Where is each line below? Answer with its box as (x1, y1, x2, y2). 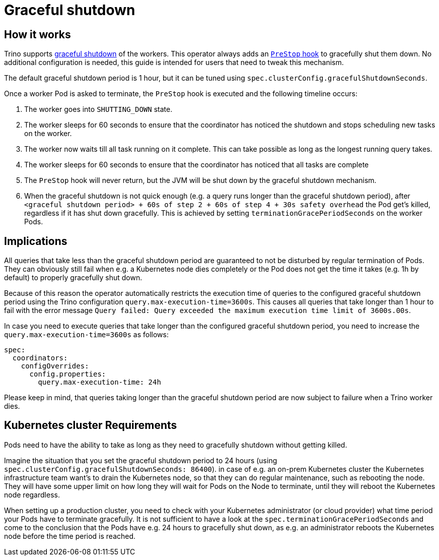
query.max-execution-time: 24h (38, 378, 161, 387)
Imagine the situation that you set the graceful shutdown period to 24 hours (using (4, 456, 277, 465)
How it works (4, 28, 71, 41)
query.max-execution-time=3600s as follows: (4, 330, 169, 339)
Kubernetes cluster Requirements (4, 419, 177, 432)
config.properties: (29, 370, 106, 379)
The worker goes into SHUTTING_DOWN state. (24, 105, 173, 114)
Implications (4, 234, 67, 247)
